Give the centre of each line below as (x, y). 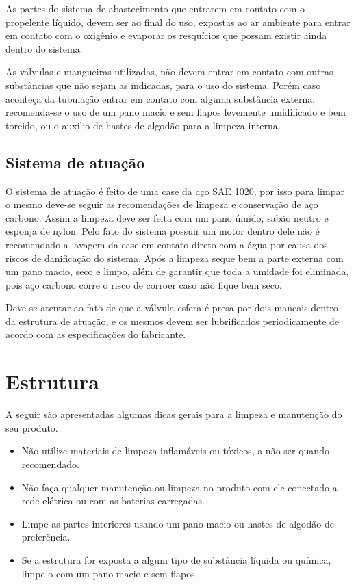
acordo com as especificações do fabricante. (96, 334)
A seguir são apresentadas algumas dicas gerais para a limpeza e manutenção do (174, 414)
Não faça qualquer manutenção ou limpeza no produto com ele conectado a (179, 487)
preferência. (46, 537)
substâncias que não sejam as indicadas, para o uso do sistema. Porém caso (163, 84)
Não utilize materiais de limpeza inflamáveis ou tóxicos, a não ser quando (175, 451)
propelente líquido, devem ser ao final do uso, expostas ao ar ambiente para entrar (178, 22)
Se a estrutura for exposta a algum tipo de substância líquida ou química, (176, 559)
